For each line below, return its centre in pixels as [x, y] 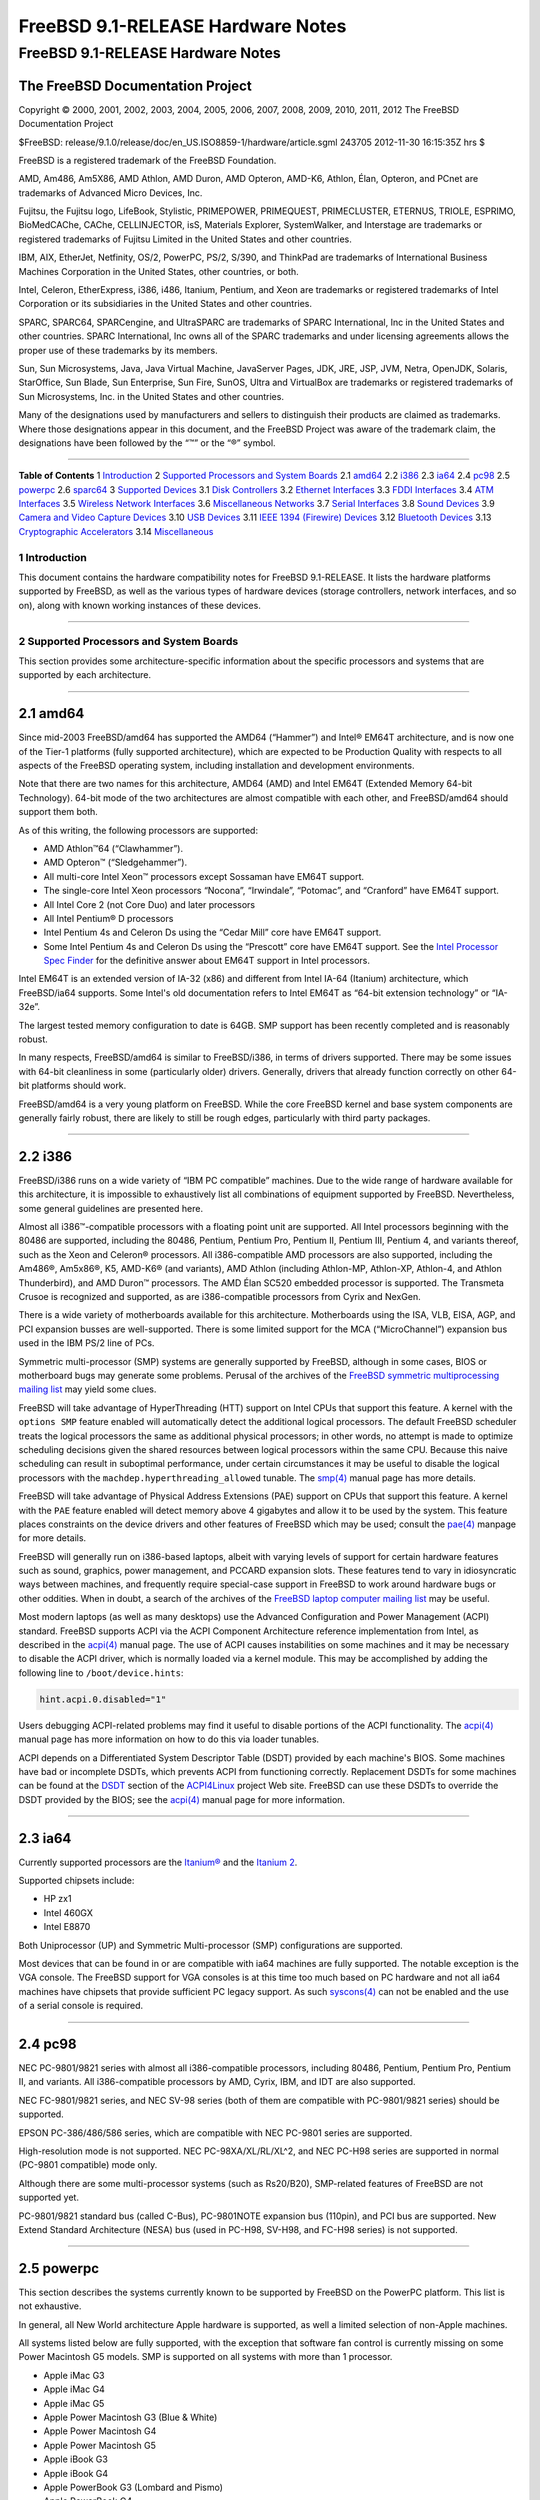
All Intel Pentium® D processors [108, 918]
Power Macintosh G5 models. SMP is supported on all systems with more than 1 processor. [205, 2357]
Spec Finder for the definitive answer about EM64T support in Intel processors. [206, 961]
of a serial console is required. [81, 2006]
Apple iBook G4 [76, 2473]
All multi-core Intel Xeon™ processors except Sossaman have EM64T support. [204, 876]
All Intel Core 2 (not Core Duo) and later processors [149, 904]
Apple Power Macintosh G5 [100, 2445]
